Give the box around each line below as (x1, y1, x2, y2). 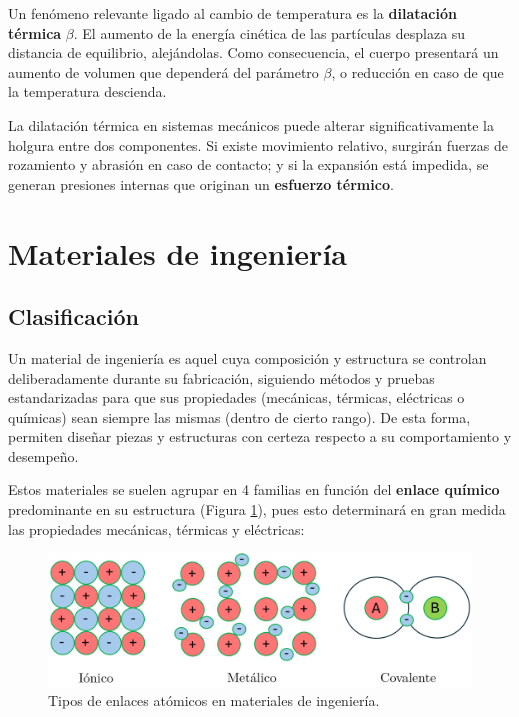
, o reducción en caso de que (331, 61, 504, 82)
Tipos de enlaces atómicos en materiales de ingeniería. (48, 690, 380, 711)
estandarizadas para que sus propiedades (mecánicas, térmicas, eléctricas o (8, 387, 465, 408)
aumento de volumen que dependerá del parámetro (8, 61, 319, 82)
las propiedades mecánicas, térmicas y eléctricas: (8, 518, 305, 539)
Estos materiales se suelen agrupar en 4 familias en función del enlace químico (8, 479, 500, 500)
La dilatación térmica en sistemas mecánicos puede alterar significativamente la (8, 114, 494, 135)
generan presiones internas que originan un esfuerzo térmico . (8, 173, 394, 194)
